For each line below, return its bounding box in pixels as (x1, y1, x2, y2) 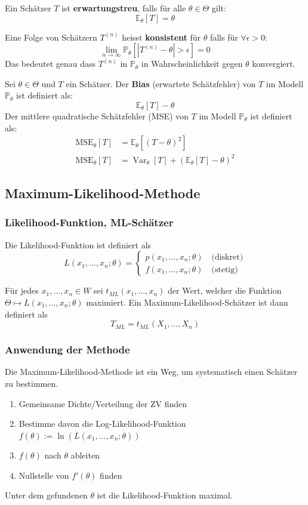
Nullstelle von (19, 469, 69, 481)
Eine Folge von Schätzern (5, 30, 97, 43)
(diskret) (211, 252, 244, 261)
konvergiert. (252, 57, 295, 70)
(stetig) (211, 265, 238, 274)
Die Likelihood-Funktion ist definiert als (5, 238, 152, 251)
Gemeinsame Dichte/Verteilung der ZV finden (19, 397, 187, 409)
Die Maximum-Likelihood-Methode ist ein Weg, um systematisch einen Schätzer (5, 365, 298, 378)
